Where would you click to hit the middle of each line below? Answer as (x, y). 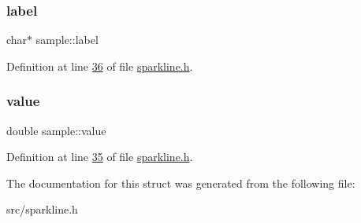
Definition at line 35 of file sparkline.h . (100, 157)
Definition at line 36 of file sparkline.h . (100, 66)
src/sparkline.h (42, 209)
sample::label (67, 40)
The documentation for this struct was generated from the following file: (181, 183)
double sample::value (56, 130)
